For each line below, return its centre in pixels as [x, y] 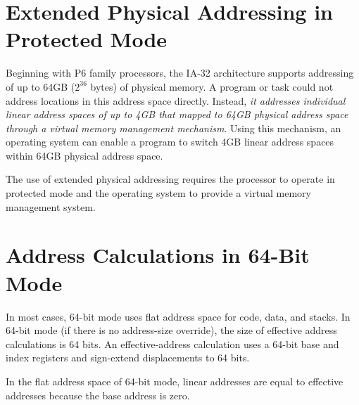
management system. [51, 206]
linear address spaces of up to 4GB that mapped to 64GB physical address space [177, 114]
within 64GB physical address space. [84, 155]
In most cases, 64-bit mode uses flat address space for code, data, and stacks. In [178, 316]
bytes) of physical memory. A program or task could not [212, 86]
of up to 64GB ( [40, 86]
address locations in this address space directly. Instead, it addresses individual [176, 100]
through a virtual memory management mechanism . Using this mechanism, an [174, 128]
